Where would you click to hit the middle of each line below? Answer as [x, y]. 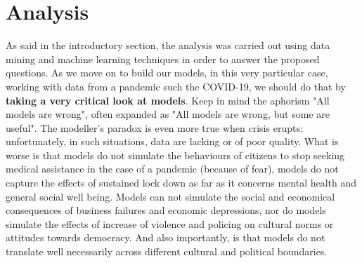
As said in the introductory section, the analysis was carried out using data [168, 45]
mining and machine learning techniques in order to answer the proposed [163, 59]
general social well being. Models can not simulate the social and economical [170, 196]
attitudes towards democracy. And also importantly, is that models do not [166, 237]
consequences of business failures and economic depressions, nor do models [166, 210]
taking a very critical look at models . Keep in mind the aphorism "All [168, 100]
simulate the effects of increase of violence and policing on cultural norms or [170, 223]
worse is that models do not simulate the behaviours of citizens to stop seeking [175, 155]
